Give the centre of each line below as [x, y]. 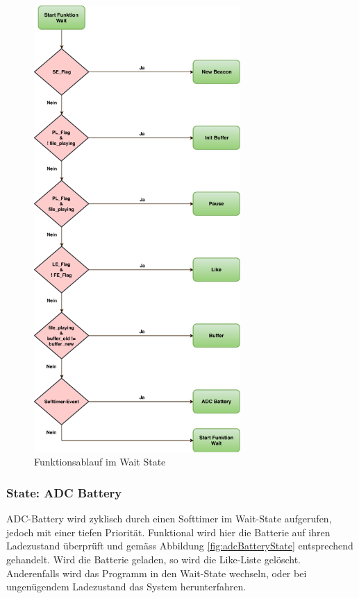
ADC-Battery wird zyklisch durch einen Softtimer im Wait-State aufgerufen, [169, 519]
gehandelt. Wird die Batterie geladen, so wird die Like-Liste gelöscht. [154, 559]
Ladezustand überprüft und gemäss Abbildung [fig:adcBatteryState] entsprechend [180, 546]
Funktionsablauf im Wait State [100, 462]
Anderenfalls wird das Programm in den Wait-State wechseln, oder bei [157, 573]
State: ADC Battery [64, 493]
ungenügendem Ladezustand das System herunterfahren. [126, 587]
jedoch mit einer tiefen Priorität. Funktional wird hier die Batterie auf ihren [168, 532]
